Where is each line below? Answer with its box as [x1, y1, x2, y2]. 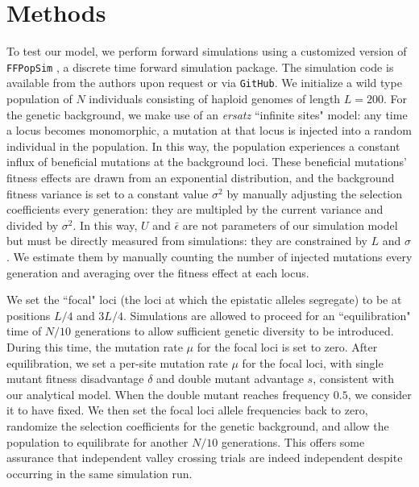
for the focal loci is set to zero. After [197, 338, 378, 355]
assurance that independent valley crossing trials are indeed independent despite [6, 449, 403, 466]
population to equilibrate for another [6, 433, 189, 450]
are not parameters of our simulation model [182, 216, 398, 233]
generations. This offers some [221, 433, 365, 450]
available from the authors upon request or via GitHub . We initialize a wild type [6, 74, 402, 91]
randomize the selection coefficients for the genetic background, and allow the [6, 417, 389, 434]
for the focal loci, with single [242, 354, 384, 371]
